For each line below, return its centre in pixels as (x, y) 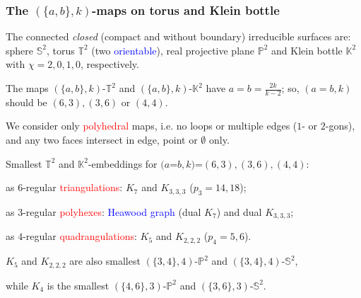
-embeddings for (123, 163)
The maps (27, 88)
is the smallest (78, 285)
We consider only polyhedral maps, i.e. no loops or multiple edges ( (152, 126)
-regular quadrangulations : (80, 236)
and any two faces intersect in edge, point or (102, 140)
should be (26, 102)
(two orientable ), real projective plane (173, 50)
